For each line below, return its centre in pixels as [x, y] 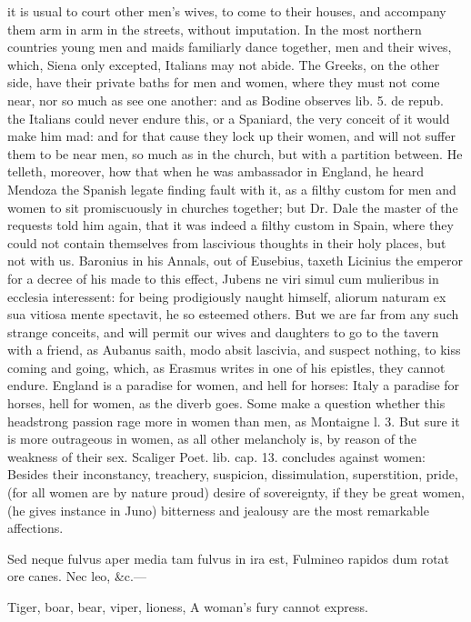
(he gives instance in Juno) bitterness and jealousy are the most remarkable [218, 510]
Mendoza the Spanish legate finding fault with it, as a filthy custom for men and [232, 189]
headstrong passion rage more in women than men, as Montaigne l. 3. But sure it [234, 421]
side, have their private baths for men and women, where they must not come [224, 82]
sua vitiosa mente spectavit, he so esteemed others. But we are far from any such [233, 314]
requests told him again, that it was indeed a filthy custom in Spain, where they [230, 225]
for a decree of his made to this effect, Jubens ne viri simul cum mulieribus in [223, 278]
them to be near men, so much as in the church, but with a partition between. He [235, 153]
